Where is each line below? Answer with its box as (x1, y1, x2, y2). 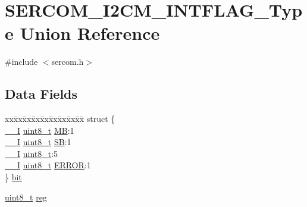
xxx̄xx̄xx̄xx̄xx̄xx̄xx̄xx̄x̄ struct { (5, 112, 115, 125)
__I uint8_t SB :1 (5, 136, 71, 148)
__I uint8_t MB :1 (5, 124, 74, 136)
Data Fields (5, 84, 78, 103)
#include (5, 55, 38, 68)
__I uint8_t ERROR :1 (5, 159, 91, 171)
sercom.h (51, 55, 84, 68)
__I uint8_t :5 (5, 147, 58, 159)
